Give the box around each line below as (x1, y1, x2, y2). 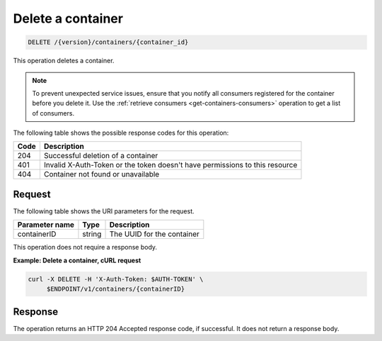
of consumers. (32, 108, 74, 117)
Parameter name (17, 220, 74, 230)
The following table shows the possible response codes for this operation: (13, 128, 229, 138)
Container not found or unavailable (43, 169, 160, 179)
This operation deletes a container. (13, 57, 115, 65)
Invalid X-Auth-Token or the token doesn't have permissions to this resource (43, 160, 298, 170)
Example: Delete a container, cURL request (13, 256, 141, 264)
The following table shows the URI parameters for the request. (13, 206, 195, 216)
